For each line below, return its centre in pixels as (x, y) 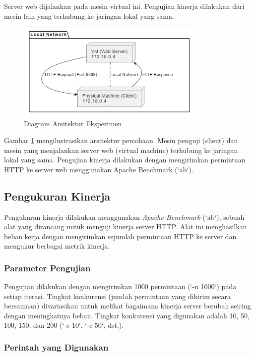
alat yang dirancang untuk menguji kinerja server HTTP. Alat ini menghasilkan (126, 227)
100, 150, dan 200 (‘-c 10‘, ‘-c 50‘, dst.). (64, 325)
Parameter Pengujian (47, 268)
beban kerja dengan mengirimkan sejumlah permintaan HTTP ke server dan (120, 236)
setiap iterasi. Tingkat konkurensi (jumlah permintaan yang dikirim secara (118, 296)
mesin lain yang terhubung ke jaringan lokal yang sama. (89, 16)
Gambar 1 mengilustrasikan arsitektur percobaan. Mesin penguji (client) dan (121, 140)
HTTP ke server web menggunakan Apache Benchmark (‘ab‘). (99, 169)
